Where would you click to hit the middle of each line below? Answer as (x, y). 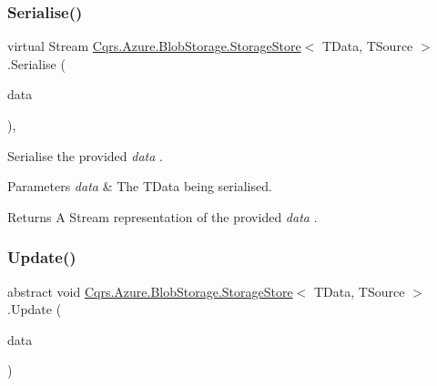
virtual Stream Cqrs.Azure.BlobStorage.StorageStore (154, 46)
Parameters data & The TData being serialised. (140, 186)
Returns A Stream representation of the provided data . (163, 216)
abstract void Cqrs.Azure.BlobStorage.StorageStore (150, 291)
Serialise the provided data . (85, 155)
